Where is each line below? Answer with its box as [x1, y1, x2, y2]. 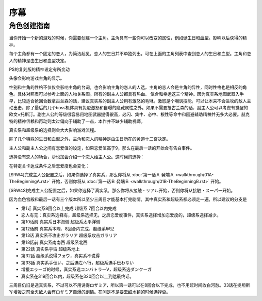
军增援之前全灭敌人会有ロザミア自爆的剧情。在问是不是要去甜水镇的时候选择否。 [9, 289, 171, 295]
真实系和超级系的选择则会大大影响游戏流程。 [9, 127, 98, 133]
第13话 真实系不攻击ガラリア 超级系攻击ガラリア [21, 233, 117, 238]
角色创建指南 [9, 21, 50, 30]
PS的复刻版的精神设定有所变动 [9, 66, 70, 72]
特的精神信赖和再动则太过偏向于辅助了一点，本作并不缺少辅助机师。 [9, 118, 145, 124]
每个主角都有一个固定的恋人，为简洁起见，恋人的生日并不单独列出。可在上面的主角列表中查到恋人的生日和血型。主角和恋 [9, 51, 251, 57]
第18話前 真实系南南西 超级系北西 [21, 239, 88, 245]
